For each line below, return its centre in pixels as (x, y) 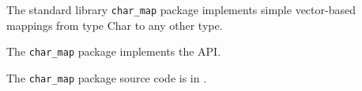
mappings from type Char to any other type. (115, 25)
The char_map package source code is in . (107, 77)
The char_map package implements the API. (114, 51)
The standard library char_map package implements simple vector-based (181, 9)
